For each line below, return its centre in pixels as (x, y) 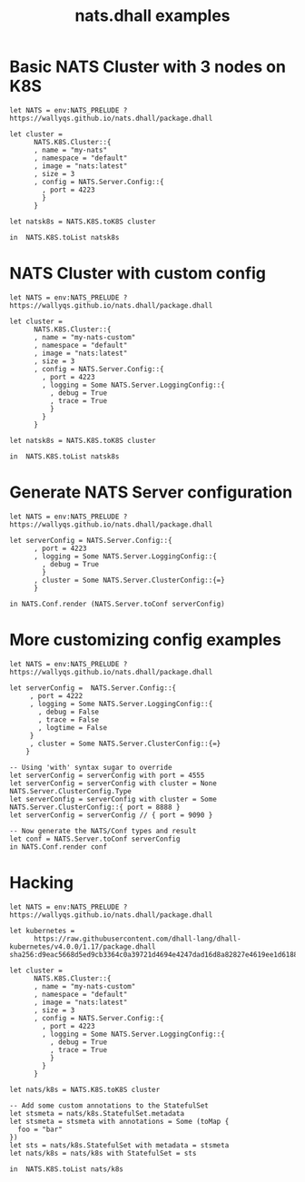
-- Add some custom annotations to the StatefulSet (109, 1105)
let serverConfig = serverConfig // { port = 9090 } (111, 815)
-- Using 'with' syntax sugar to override (91, 767)
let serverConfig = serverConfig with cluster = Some (113, 799)
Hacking (42, 882)
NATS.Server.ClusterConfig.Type (70, 791)
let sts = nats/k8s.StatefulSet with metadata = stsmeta (119, 1145)
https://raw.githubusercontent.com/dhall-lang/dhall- (138, 939)
